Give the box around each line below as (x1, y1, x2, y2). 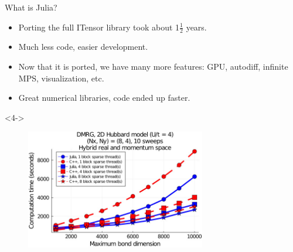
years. (186, 21, 207, 33)
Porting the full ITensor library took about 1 (18, 21, 180, 33)
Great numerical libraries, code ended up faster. (18, 91, 190, 104)
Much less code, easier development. (18, 40, 148, 53)
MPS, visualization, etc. (18, 71, 104, 84)
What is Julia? (5, 1, 57, 13)
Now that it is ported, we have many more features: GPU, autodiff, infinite (18, 60, 288, 73)
